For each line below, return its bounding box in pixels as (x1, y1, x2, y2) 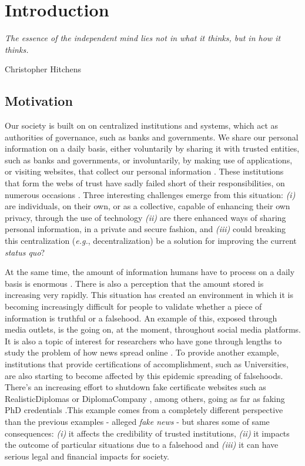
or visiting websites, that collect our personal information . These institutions (5, 165, 284, 177)
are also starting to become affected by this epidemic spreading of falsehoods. (5, 369, 283, 381)
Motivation (5, 92, 73, 110)
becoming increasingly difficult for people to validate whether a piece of (5, 300, 262, 313)
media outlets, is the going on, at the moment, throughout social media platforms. (5, 323, 301, 336)
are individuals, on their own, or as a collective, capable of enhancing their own (5, 200, 290, 212)
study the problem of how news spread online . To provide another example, (5, 346, 279, 358)
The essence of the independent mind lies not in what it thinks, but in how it (5, 32, 281, 44)
